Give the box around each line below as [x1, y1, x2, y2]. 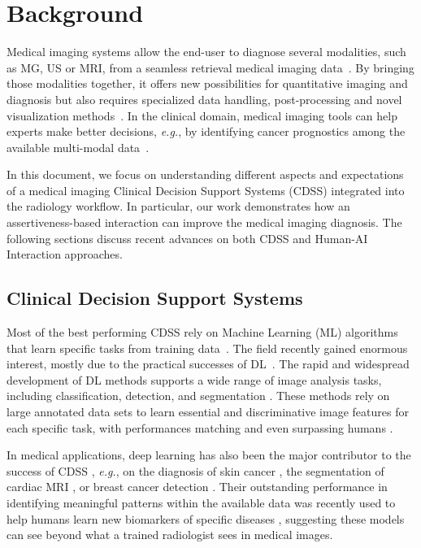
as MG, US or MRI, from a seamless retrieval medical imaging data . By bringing [7, 59, 414, 76]
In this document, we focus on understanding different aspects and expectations [7, 166, 404, 183]
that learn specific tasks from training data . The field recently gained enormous [7, 339, 408, 356]
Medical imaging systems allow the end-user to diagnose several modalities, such [7, 43, 406, 60]
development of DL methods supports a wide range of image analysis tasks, [7, 371, 382, 388]
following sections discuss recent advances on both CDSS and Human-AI [7, 229, 368, 246]
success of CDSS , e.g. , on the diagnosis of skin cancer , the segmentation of [7, 462, 384, 479]
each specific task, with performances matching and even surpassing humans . [7, 419, 393, 436]
